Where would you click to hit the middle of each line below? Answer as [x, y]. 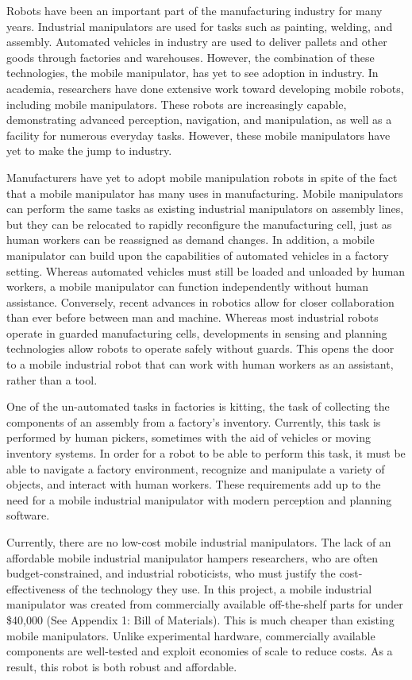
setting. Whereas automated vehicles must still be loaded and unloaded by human [206, 270]
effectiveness [36, 588]
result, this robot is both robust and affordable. [122, 666]
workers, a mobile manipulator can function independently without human [188, 286]
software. [28, 515]
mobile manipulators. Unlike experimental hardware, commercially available [191, 635]
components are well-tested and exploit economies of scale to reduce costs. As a [200, 651]
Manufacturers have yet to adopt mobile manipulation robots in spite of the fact [202, 177]
